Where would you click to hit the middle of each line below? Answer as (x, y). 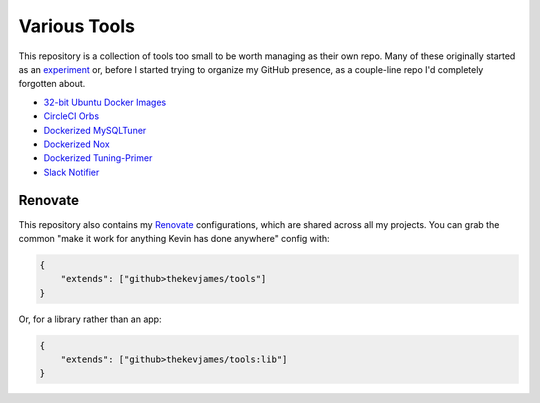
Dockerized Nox (76, 144)
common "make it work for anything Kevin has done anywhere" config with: (174, 238)
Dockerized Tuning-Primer (98, 158)
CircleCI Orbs (71, 116)
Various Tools (76, 26)
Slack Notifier (71, 172)
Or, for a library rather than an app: (90, 319)
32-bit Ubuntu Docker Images (105, 102)
